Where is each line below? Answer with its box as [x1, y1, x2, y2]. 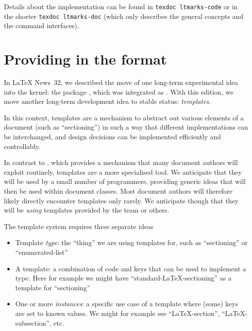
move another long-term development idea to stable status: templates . [4, 96, 211, 106]
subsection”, [15, 317, 51, 328]
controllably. [4, 141, 41, 151]
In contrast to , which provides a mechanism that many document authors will [4, 157, 238, 167]
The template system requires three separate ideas [4, 221, 153, 231]
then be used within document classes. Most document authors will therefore [4, 185, 233, 196]
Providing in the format [4, 49, 167, 69]
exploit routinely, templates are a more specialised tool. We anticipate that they [4, 166, 242, 177]
